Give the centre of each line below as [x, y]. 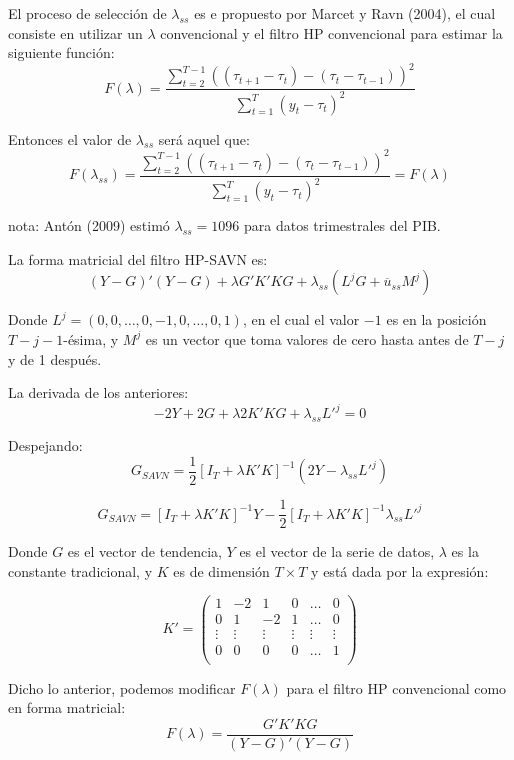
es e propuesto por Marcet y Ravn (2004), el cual [345, 13]
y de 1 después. [55, 358]
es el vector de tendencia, [144, 551]
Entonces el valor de [70, 138]
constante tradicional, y [80, 570]
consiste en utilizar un [75, 32]
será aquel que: [204, 138]
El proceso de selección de [87, 13]
